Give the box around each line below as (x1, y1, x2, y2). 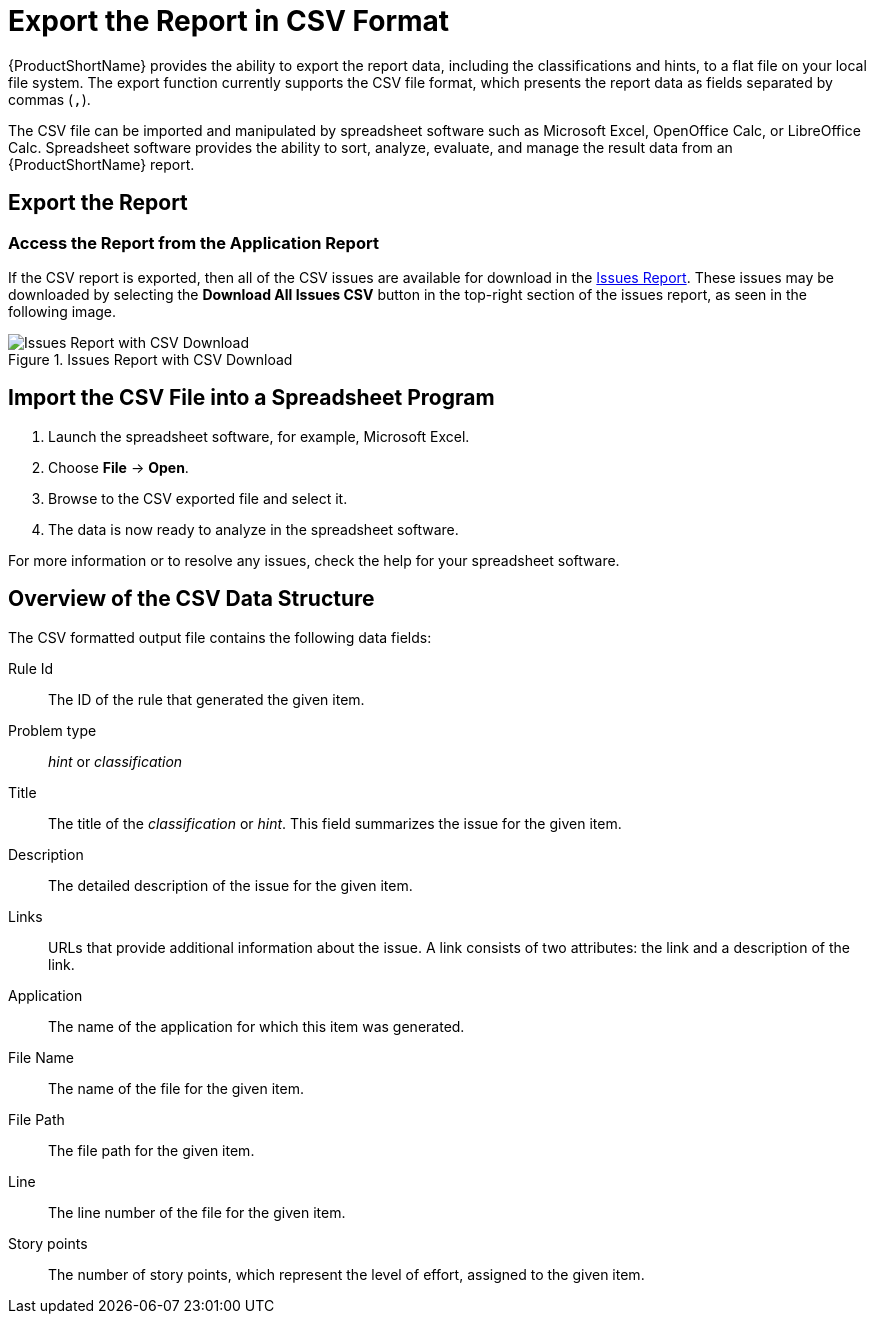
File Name (8, 1048, 74, 1066)
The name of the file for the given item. (48, 1079, 305, 1097)
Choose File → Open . (48, 458, 189, 476)
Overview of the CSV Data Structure (8, 586, 375, 612)
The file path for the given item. (48, 1141, 255, 1159)
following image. (8, 302, 117, 320)
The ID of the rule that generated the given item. (48, 690, 365, 708)
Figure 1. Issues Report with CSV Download (8, 350, 293, 368)
